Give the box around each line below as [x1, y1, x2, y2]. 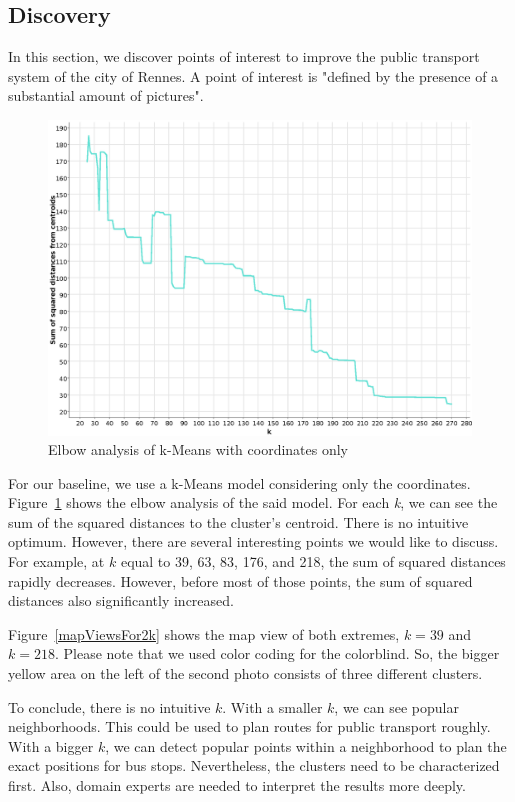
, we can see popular [334, 696, 459, 717]
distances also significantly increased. [8, 590, 234, 611]
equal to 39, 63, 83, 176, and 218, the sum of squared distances [120, 551, 506, 572]
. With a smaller [222, 696, 323, 717]
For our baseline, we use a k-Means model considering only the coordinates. [8, 472, 471, 493]
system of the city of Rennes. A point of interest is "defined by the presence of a [8, 65, 499, 86]
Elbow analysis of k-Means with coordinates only [48, 439, 349, 460]
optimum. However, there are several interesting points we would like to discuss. [8, 531, 499, 552]
